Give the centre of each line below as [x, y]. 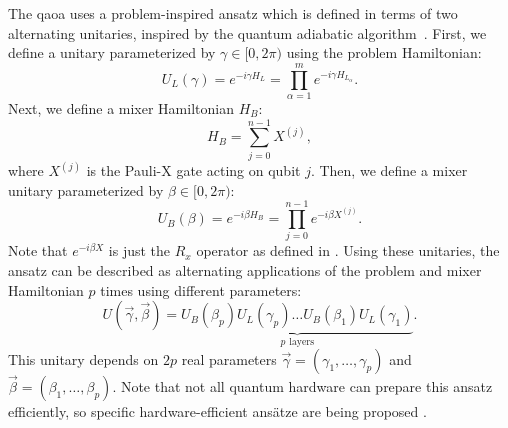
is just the [139, 250]
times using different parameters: [201, 289]
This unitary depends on [83, 358]
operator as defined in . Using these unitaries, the [348, 250]
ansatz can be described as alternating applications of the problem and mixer [245, 269]
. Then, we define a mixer [389, 170]
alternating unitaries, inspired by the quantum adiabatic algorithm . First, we [247, 32]
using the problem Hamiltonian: [384, 52]
